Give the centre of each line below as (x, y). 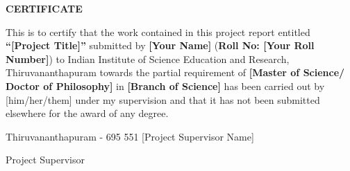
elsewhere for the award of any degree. (87, 113)
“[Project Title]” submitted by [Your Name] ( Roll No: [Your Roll (160, 45)
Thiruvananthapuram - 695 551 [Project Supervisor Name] (130, 136)
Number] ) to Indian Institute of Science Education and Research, (148, 58)
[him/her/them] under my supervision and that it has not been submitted (163, 99)
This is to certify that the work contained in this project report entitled (158, 31)
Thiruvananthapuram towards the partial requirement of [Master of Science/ (175, 72)
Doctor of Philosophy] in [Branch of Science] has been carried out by (165, 85)
